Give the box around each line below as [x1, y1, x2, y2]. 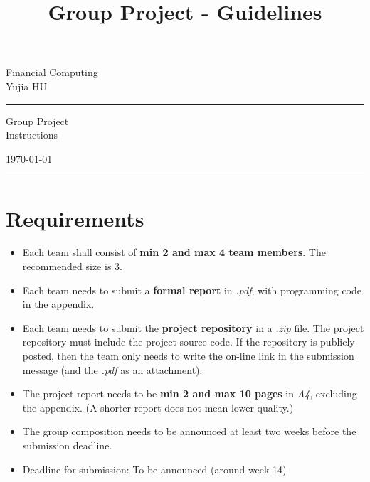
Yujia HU [6, 78, 47, 93]
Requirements [6, 203, 144, 232]
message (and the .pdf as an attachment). [22, 362, 203, 377]
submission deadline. [22, 438, 112, 452]
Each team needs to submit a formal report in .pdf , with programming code [22, 282, 361, 297]
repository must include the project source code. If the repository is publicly [22, 334, 355, 349]
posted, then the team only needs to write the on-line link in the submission [22, 348, 354, 363]
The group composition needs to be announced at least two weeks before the [22, 424, 356, 439]
